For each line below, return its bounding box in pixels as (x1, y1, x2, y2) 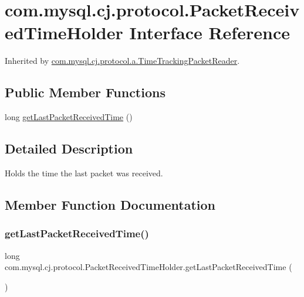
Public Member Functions (5, 83, 165, 101)
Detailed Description (5, 139, 133, 158)
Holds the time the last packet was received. (5, 166, 163, 179)
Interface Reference (129, 21, 290, 45)
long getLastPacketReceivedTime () (5, 111, 133, 123)
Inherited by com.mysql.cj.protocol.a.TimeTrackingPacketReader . (5, 54, 240, 67)
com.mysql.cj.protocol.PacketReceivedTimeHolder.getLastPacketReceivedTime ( (5, 261, 292, 273)
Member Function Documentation (5, 195, 216, 213)
